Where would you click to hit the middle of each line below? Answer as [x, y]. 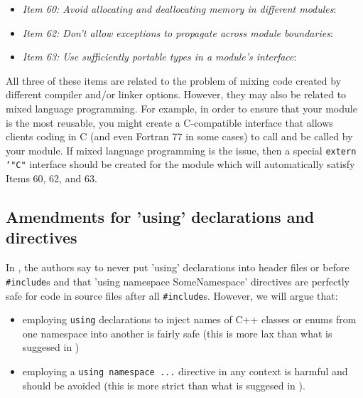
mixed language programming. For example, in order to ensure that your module [181, 108]
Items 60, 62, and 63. [52, 178]
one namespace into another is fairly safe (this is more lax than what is [177, 333]
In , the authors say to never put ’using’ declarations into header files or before [178, 267]
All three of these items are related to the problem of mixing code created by [174, 80]
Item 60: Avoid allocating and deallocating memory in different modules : [179, 9]
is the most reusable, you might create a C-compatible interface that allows [169, 122]
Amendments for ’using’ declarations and [160, 217]
